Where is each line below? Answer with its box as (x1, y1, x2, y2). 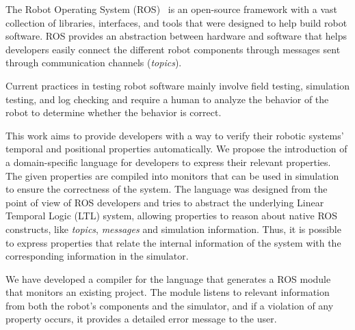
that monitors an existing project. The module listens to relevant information (5, 285, 330, 299)
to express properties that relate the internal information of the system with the (5, 235, 341, 249)
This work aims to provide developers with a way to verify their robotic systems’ (5, 128, 344, 142)
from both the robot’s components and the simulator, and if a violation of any (5, 298, 334, 312)
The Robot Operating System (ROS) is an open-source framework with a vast (5, 2, 338, 16)
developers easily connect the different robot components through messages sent (5, 42, 341, 56)
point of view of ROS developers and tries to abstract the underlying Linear (5, 195, 324, 209)
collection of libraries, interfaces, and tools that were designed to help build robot (5, 15, 347, 29)
